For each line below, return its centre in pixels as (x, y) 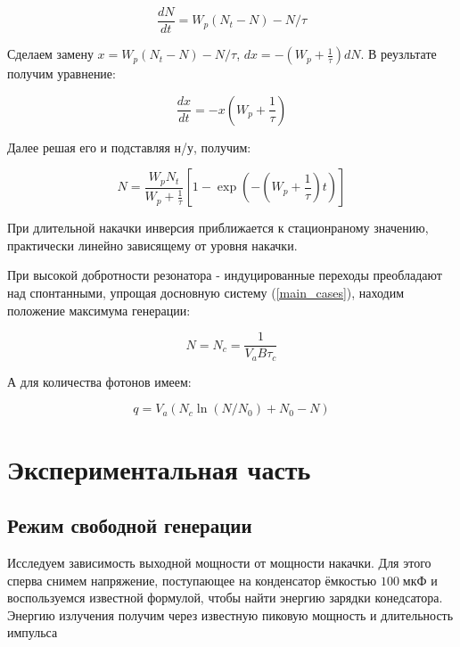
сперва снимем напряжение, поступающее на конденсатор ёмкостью (192, 580)
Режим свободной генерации (130, 525)
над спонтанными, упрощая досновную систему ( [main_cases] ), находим (206, 293)
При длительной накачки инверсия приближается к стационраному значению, (218, 228)
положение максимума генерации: (99, 310)
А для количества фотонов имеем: (99, 381)
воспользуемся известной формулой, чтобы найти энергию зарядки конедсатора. (225, 598)
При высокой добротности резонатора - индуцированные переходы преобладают (225, 275)
